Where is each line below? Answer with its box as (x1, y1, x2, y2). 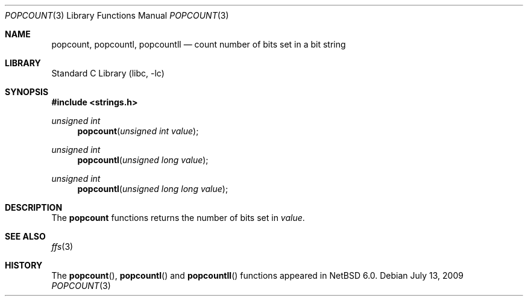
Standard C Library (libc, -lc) (51, 68, 165, 78)
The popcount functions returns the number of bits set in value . (51, 213, 305, 223)
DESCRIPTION (5, 202, 63, 213)
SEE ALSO (5, 231, 46, 241)
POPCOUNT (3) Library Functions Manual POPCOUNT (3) (5, 10, 229, 20)
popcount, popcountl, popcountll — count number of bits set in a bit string (51, 39, 346, 49)
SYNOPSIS (5, 87, 49, 97)
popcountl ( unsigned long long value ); (77, 184, 228, 194)
